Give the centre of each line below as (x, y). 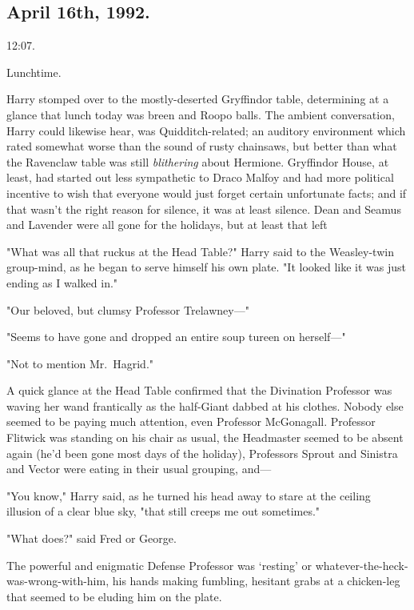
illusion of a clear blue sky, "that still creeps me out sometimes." (163, 511)
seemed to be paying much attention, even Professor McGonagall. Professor (191, 421)
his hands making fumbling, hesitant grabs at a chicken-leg (256, 581)
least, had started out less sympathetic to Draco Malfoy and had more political (200, 177)
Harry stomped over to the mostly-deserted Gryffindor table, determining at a (198, 99)
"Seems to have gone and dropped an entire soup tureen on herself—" (176, 337)
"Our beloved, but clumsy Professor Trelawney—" (128, 309)
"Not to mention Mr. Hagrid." (80, 363)
